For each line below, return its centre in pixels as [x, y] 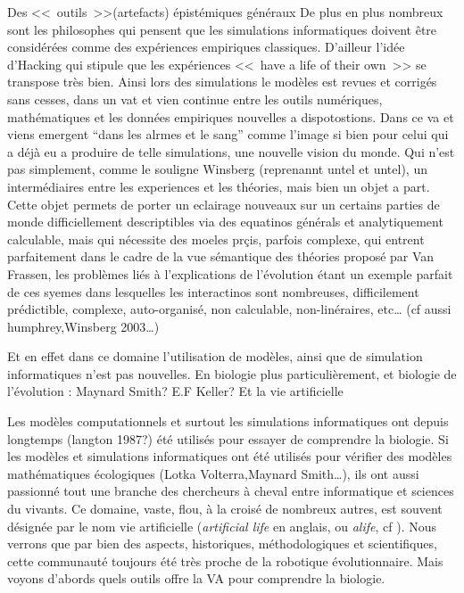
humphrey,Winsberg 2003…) [83, 326]
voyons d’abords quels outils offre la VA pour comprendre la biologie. [196, 578]
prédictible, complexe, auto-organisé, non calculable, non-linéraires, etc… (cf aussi [229, 309]
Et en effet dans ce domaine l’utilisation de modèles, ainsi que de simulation [215, 356]
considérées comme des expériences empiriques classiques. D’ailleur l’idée [206, 47]
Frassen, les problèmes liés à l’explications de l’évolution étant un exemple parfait [230, 273]
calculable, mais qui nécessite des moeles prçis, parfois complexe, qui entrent [216, 239]
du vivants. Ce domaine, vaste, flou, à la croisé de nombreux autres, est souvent [225, 509]
